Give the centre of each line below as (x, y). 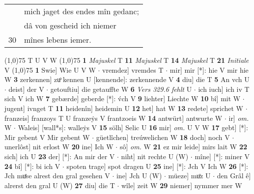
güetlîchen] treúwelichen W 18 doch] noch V (163, 137)
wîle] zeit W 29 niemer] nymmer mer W (182, 185)
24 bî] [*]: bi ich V (32, 166)
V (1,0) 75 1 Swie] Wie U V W (50, 69)
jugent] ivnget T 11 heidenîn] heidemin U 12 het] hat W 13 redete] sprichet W (124, 108)
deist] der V (26, 89)
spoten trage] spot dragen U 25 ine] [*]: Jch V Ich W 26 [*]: (157, 166)
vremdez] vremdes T (133, 69)
